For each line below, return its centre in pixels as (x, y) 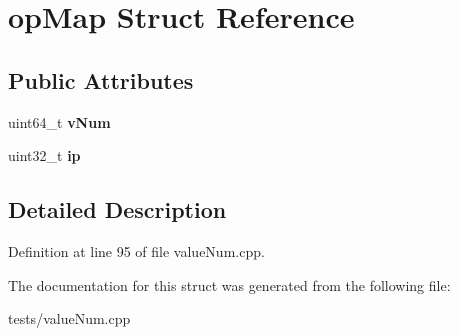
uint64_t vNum (59, 121)
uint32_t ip (44, 155)
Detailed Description (117, 209)
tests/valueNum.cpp (69, 318)
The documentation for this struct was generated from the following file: (229, 284)
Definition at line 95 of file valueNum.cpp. (136, 250)
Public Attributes (101, 79)
